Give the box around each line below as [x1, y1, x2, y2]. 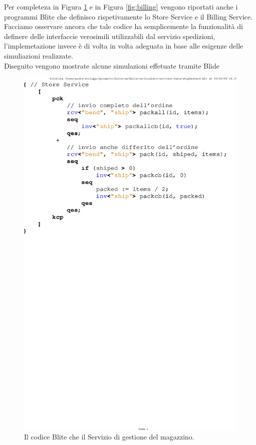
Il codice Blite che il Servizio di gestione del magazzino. [24, 431, 194, 442]
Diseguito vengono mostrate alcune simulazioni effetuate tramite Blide [4, 60, 219, 71]
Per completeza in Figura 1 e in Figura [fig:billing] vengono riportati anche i [4, 2, 238, 12]
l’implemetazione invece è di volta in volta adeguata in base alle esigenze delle [4, 41, 243, 51]
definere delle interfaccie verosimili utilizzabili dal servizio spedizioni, [4, 31, 215, 41]
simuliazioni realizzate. [4, 50, 74, 61]
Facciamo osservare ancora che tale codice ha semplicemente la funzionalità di [4, 21, 243, 32]
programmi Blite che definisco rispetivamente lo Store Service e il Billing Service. [4, 11, 253, 22]
